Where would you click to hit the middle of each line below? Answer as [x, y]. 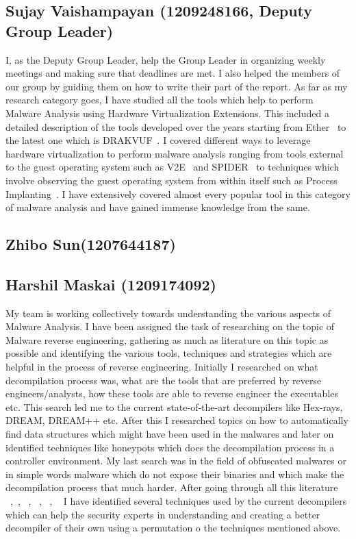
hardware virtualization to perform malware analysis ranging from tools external [175, 153]
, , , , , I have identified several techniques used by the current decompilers [179, 501]
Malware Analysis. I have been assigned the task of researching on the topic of [170, 326]
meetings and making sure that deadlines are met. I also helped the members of [173, 73]
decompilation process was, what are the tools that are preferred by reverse [164, 380]
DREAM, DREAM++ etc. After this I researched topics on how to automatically [177, 420]
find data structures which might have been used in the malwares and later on [170, 434]
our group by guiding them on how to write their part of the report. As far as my [177, 86]
